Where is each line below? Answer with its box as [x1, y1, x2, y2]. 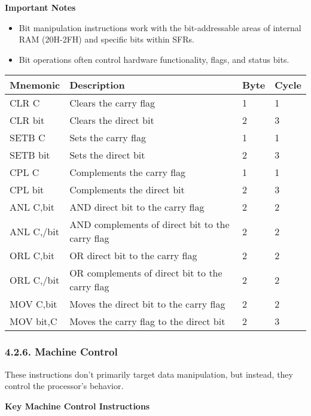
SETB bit [10, 148, 50, 162]
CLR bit [10, 113, 45, 127]
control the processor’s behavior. [5, 379, 124, 392]
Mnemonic [10, 78, 60, 92]
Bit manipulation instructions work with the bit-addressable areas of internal [19, 21, 301, 34]
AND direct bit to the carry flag [69, 200, 205, 214]
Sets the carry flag [69, 130, 146, 145]
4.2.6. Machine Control [5, 344, 118, 359]
